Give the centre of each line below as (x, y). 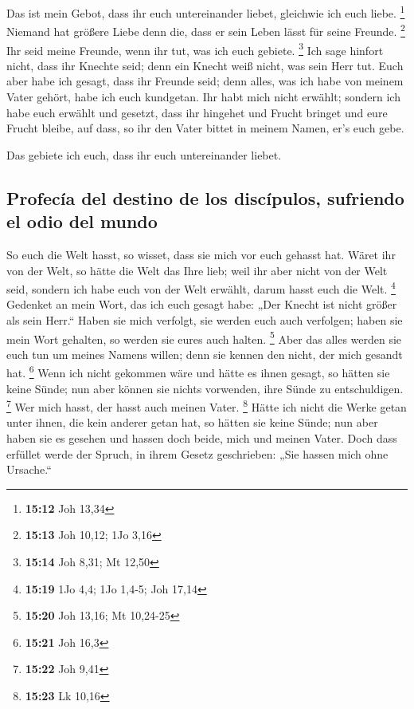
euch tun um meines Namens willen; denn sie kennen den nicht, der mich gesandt (205, 354)
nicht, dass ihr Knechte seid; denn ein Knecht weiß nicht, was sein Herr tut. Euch (205, 65)
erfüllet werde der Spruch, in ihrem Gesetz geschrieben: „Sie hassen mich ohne (197, 453)
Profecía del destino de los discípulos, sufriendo (205, 197)
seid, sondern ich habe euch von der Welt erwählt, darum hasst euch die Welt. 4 (201, 288)
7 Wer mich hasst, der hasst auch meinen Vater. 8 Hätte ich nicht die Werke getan (207, 406)
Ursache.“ (29, 469)
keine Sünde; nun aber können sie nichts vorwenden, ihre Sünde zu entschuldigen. (205, 388)
